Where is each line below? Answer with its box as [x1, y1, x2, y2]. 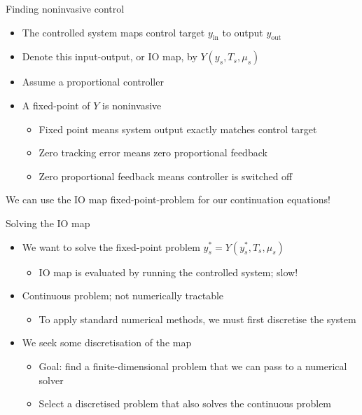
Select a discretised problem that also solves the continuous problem [39, 396, 332, 411]
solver [39, 372, 64, 387]
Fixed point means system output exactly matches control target [39, 121, 317, 136]
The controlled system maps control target [22, 25, 205, 39]
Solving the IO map [6, 215, 90, 230]
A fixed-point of [22, 97, 90, 112]
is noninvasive [102, 97, 162, 112]
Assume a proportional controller [22, 74, 164, 89]
